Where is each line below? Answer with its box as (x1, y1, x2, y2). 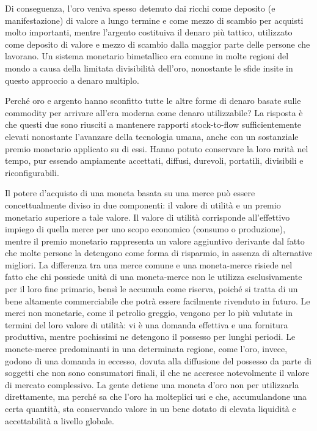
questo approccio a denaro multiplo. (5, 73, 139, 86)
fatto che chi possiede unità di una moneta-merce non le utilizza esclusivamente (5, 270, 302, 283)
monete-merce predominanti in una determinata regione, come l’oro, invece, (5, 342, 288, 355)
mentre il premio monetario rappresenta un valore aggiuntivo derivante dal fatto (5, 234, 305, 247)
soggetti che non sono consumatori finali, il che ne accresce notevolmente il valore (5, 366, 310, 379)
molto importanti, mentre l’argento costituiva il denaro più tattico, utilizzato (5, 26, 293, 39)
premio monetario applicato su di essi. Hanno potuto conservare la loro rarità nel (5, 142, 308, 155)
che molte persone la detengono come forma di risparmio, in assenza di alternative (5, 246, 313, 259)
